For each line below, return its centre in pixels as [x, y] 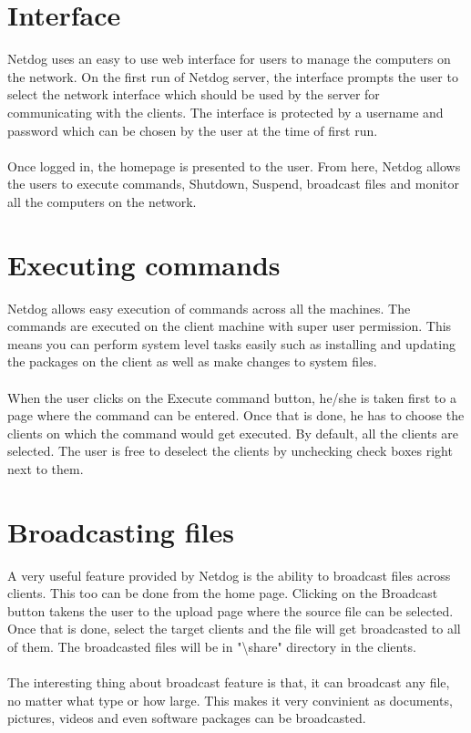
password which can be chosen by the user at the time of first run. [193, 130]
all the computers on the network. [102, 201]
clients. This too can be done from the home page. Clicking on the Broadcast [223, 593]
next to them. [46, 468]
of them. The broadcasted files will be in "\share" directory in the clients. [212, 647]
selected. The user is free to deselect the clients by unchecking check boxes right [230, 451]
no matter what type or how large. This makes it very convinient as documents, [230, 700]
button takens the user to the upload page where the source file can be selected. [230, 610]
